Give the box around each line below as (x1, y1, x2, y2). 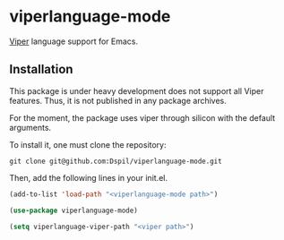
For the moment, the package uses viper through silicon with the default (9, 112, 276, 123)
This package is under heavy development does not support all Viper (9, 85, 264, 96)
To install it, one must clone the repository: (9, 139, 167, 150)
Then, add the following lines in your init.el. (9, 172, 168, 183)
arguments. (9, 122, 52, 133)
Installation (9, 62, 73, 77)
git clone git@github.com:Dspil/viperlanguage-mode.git (9, 157, 222, 166)
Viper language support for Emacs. (9, 36, 139, 47)
